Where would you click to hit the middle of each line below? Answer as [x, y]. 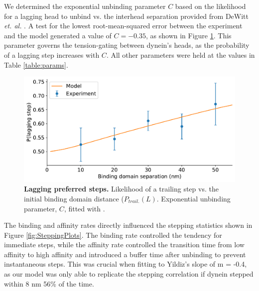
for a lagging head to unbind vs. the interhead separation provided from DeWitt [126, 16]
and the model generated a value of [58, 35]
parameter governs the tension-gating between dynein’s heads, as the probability [127, 45]
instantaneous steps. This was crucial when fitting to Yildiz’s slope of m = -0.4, [126, 264]
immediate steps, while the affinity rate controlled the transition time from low [124, 244]
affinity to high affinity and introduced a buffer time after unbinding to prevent [125, 254]
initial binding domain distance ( [74, 198]
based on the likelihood [210, 6]
